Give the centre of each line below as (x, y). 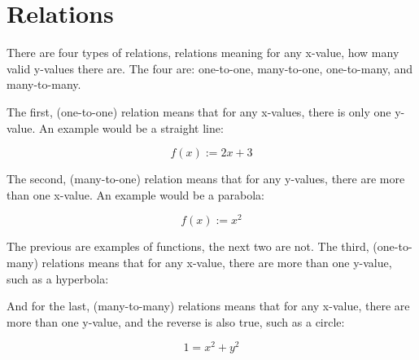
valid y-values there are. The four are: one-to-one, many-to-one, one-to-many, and (210, 68)
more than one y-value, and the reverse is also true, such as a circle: (176, 321)
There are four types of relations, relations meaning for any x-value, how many (203, 53)
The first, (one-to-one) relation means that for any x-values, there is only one (199, 111)
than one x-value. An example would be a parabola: (136, 194)
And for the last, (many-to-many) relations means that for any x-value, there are (208, 306)
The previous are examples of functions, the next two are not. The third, (188, 246)
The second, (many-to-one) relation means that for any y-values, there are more (206, 179)
